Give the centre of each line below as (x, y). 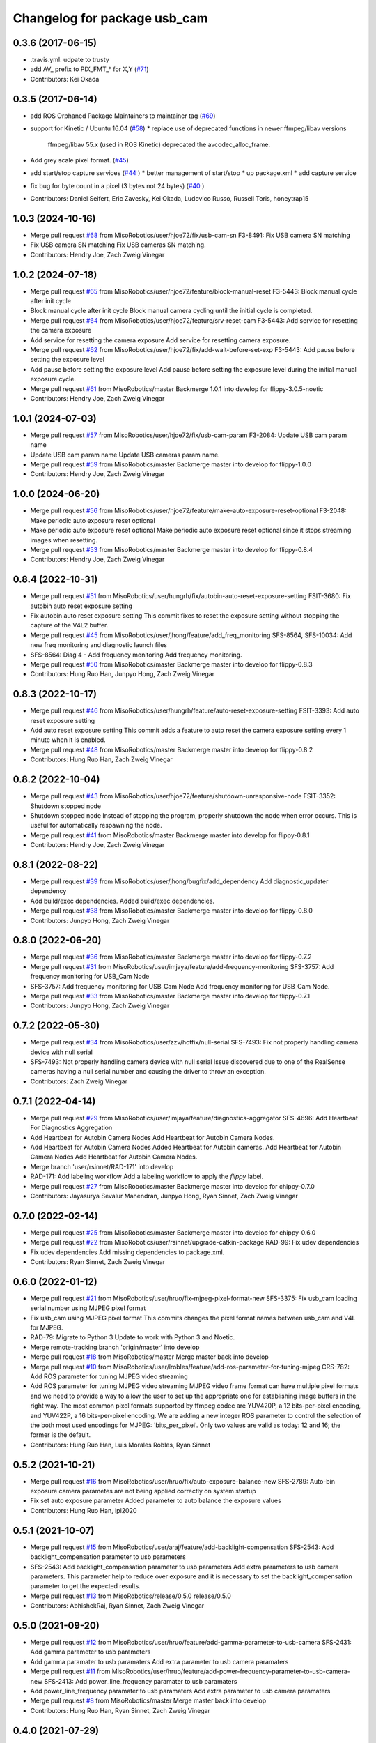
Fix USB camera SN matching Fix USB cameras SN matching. (118, 245)
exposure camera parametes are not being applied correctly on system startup (143, 1491)
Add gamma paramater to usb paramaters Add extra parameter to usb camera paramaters (159, 1661)
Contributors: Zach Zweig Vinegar (79, 1081)
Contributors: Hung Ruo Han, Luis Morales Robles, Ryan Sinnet (120, 1445)
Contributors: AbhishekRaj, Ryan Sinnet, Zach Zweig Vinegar (117, 1606)
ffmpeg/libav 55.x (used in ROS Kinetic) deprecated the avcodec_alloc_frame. (159, 144)
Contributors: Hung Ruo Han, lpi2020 (84, 1510)
